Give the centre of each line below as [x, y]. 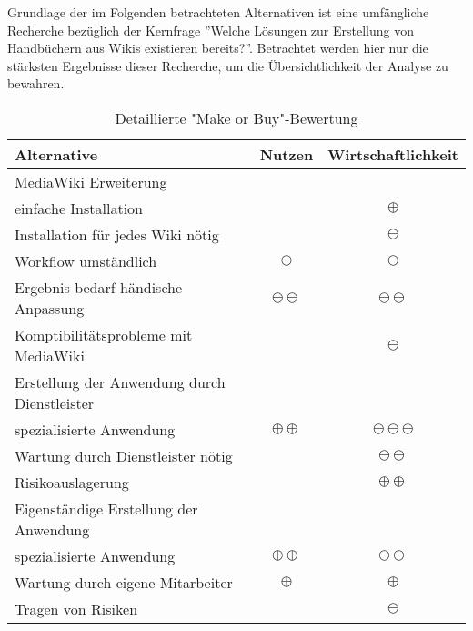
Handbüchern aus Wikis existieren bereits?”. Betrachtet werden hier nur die [218, 48]
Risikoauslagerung [72, 482]
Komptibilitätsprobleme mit [104, 334]
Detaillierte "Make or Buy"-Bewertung [236, 117]
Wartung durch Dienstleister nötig [124, 455]
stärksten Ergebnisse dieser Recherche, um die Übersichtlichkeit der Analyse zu [228, 65]
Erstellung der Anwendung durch [120, 382]
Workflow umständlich [86, 260]
